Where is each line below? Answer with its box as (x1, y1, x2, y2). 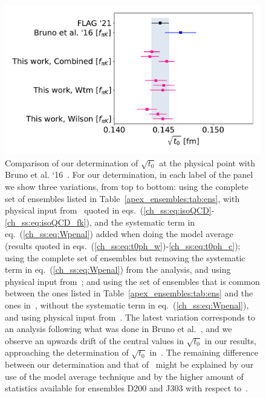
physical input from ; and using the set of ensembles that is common (5, 275, 260, 287)
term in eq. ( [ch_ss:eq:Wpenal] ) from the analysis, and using (5, 263, 231, 276)
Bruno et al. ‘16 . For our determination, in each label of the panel (5, 168, 253, 181)
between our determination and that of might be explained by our (5, 358, 254, 371)
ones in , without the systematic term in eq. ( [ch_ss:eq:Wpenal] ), (5, 298, 249, 311)
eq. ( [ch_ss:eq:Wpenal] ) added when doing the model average (5, 227, 233, 240)
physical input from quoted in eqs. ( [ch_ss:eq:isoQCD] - (5, 204, 215, 217)
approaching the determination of (5, 346, 129, 359)
